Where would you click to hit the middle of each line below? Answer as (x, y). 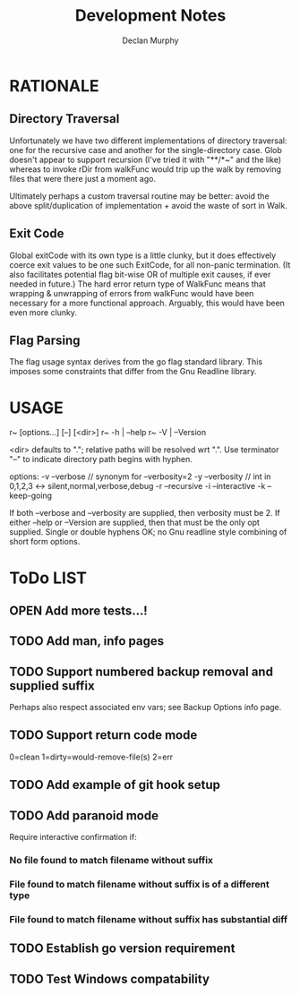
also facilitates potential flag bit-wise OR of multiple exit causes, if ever (140, 274)
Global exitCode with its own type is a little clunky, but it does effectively (143, 255)
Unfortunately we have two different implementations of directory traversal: (148, 141)
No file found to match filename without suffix (111, 861)
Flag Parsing (45, 340)
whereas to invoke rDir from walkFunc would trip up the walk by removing (146, 169)
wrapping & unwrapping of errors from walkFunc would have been (132, 293)
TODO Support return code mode (103, 735)
